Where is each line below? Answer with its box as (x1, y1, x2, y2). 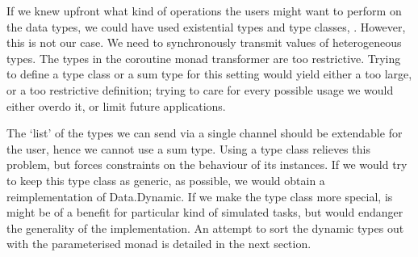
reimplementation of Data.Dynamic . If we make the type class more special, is (6, 187, 393, 204)
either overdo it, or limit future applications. (6, 97, 226, 114)
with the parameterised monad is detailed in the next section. (6, 235, 311, 252)
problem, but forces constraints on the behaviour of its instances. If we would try (6, 156, 408, 173)
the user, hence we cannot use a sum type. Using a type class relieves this (6, 140, 370, 157)
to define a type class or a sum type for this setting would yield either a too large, (6, 65, 412, 82)
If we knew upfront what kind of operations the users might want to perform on (6, 2, 402, 19)
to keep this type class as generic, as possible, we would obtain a (6, 171, 325, 188)
